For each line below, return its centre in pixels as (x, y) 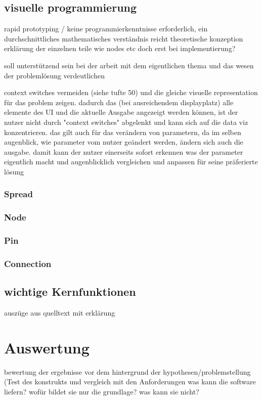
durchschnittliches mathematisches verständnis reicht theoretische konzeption (124, 38)
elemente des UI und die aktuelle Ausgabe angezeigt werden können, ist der (121, 112)
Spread (18, 194)
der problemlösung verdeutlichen (54, 75)
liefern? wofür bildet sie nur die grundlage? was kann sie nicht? (102, 391)
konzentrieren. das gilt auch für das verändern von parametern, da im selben (123, 132)
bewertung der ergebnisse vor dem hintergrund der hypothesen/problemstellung (127, 371)
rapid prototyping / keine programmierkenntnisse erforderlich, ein (106, 29)
